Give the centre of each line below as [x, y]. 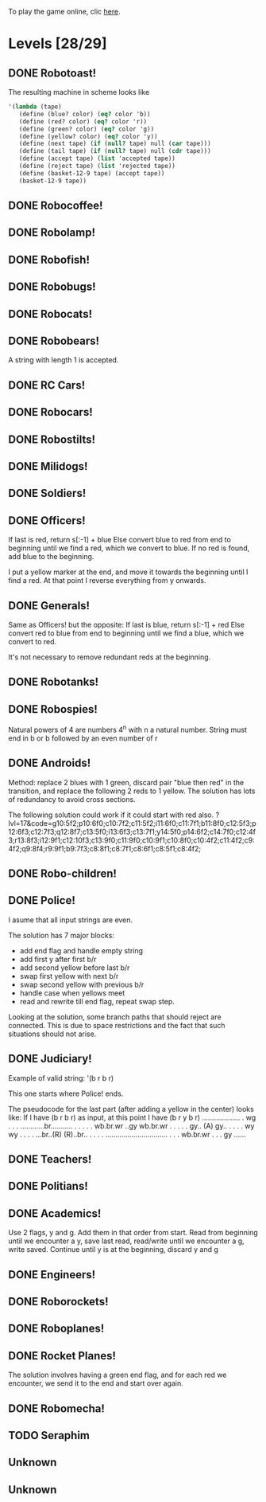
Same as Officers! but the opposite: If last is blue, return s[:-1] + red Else [126, 624]
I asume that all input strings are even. [71, 920]
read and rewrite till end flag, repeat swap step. [97, 1001]
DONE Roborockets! [58, 1302]
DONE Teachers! [50, 1159]
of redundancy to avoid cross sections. [72, 799]
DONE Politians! [48, 1186]
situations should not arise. [52, 1034]
